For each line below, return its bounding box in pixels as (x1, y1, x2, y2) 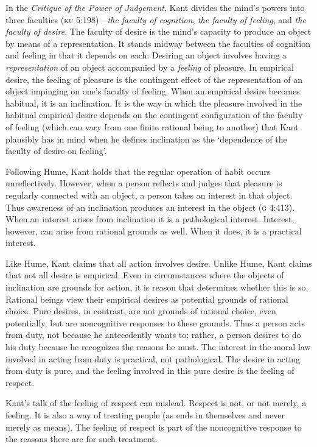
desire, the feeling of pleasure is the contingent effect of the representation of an (5, 72, 303, 85)
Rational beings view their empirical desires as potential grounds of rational (5, 292, 288, 305)
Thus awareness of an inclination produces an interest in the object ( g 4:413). (5, 200, 295, 213)
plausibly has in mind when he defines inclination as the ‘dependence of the (5, 132, 287, 145)
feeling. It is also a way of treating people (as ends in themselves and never (5, 409, 285, 421)
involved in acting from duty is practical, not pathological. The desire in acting (5, 352, 301, 365)
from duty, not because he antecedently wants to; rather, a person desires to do (5, 328, 301, 341)
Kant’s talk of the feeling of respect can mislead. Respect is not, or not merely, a (5, 396, 307, 409)
